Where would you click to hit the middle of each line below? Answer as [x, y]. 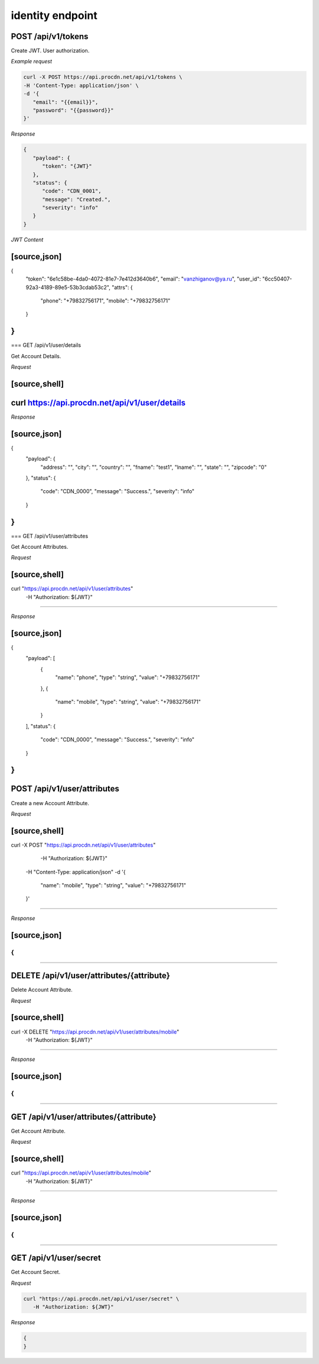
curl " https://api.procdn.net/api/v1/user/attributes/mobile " [81, 1173]
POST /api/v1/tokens [50, 36]
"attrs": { [122, 287]
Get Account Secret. [36, 1272]
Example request [32, 62]
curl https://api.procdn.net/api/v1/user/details [98, 403]
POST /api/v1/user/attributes [65, 789]
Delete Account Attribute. [42, 990]
